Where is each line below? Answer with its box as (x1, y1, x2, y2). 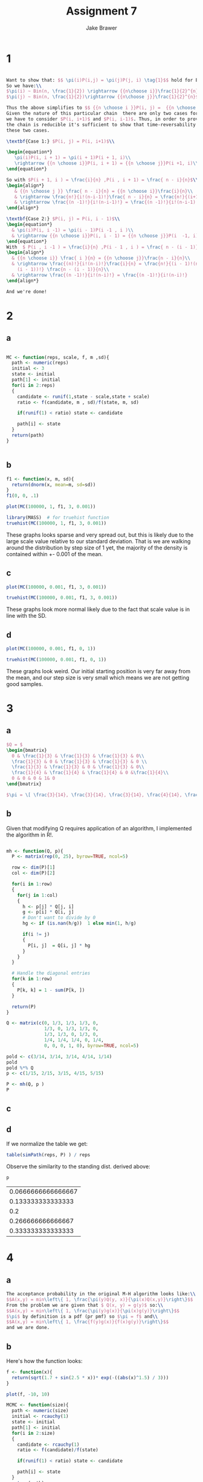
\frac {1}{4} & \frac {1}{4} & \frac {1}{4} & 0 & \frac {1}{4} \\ (11, 769, 169, 776)
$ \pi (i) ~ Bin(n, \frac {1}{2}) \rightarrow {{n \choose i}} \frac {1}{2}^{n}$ (6, 88, 201, 94)
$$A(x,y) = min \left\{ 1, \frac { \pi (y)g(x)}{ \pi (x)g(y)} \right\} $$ (6, 1307, 180, 1314)
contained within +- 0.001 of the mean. (6, 550, 103, 557)
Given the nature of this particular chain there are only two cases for (6, 111, 199, 117)
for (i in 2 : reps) (11, 382, 56, 388)
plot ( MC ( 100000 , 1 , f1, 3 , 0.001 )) (6, 503, 96, 510)
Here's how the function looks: (6, 1357, 83, 1364)
